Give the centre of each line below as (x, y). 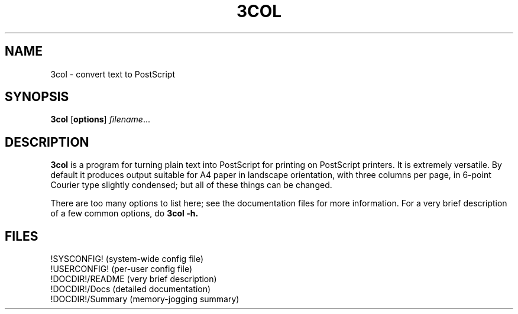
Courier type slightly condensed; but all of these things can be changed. (191, 185)
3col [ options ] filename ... (100, 119)
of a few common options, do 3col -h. (124, 213)
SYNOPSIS (37, 97)
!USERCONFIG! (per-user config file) (122, 269)
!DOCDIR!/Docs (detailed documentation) (131, 289)
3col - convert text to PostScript (113, 74)
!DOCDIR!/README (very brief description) (134, 279)
